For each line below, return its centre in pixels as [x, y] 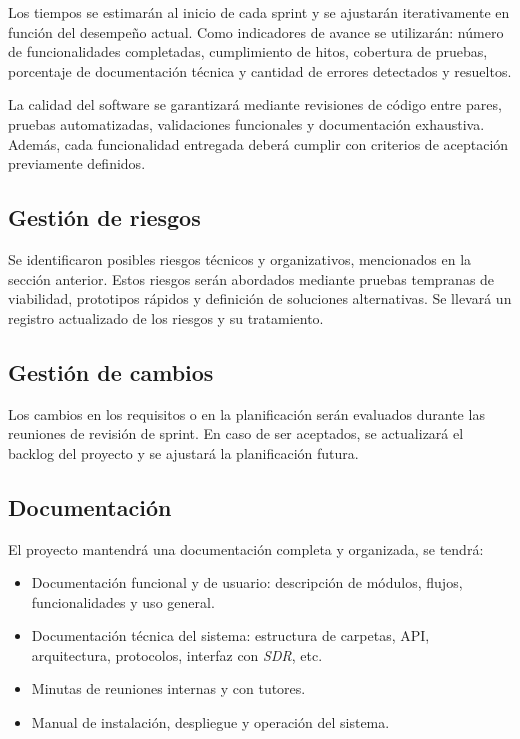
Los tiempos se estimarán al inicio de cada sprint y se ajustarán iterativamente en [259, 12]
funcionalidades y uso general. [123, 601]
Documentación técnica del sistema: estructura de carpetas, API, [230, 635]
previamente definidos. [77, 163]
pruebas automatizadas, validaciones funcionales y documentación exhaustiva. [246, 123]
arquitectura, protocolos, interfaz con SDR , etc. [177, 654]
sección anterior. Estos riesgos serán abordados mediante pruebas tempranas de [251, 278]
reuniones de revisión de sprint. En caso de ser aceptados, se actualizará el [236, 433]
